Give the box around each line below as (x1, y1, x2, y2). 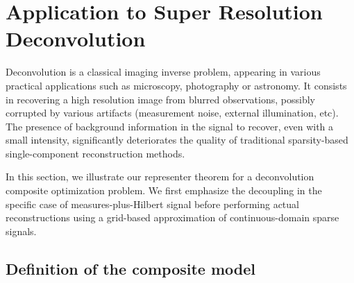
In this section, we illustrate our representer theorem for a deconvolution (6, 169, 314, 184)
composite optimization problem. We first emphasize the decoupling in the (6, 183, 322, 198)
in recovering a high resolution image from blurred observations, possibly (6, 92, 315, 106)
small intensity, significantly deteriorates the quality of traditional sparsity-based (6, 132, 348, 147)
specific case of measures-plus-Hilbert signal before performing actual (6, 196, 299, 211)
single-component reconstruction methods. (6, 146, 185, 160)
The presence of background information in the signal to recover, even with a (6, 119, 334, 133)
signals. (6, 223, 37, 238)
